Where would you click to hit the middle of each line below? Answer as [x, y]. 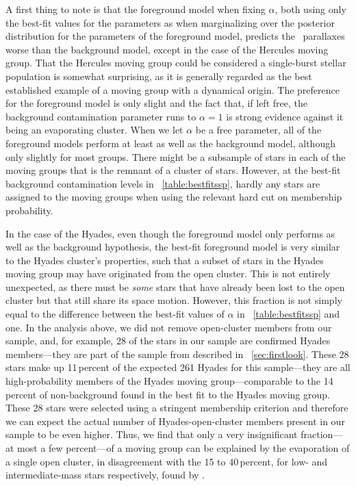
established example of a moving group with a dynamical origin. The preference [173, 89]
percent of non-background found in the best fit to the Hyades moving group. [168, 394]
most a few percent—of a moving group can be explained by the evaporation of [183, 448]
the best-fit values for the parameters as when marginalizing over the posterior [170, 22]
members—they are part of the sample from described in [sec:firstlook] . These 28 [177, 354]
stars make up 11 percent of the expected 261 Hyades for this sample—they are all [178, 367]
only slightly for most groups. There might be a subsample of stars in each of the [176, 156]
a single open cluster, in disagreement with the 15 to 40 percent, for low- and [167, 461]
